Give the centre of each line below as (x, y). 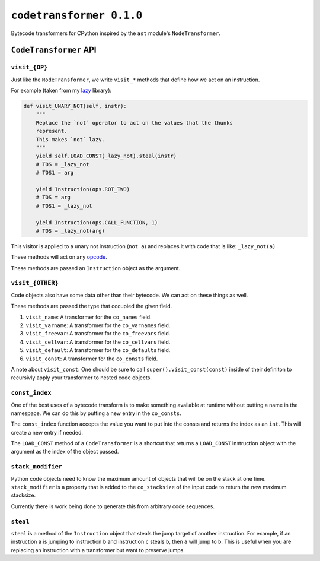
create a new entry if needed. (47, 432)
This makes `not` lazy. (70, 139)
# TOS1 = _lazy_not (64, 206)
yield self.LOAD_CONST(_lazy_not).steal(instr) (106, 156)
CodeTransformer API (54, 50)
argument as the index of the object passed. (65, 452)
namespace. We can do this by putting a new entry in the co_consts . (96, 413)
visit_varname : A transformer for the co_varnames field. (98, 325)
